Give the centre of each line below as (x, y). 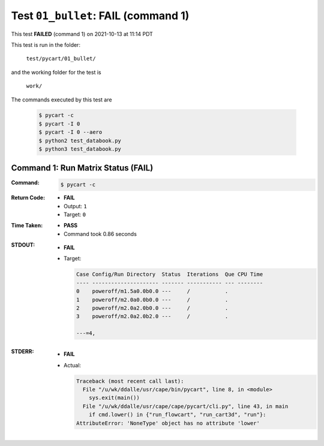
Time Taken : (27, 226)
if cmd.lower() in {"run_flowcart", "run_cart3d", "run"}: (178, 415)
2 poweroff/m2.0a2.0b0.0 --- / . (152, 308)
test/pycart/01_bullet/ (61, 59)
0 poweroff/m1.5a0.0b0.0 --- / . (152, 291)
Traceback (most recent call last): (130, 381)
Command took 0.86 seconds (100, 234)
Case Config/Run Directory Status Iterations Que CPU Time (169, 274)
